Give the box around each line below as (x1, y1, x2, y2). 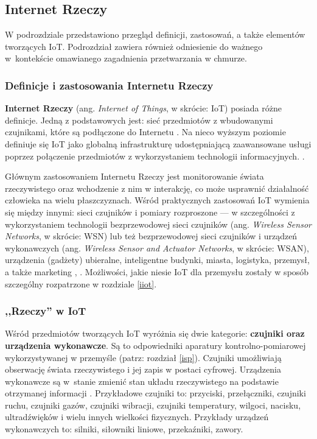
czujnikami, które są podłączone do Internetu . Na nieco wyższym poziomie (5, 125, 286, 138)
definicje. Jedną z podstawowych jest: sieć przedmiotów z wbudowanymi (5, 113, 273, 126)
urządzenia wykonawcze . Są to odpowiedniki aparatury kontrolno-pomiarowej (5, 339, 306, 351)
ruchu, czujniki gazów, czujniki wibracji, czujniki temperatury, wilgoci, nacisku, (5, 398, 301, 411)
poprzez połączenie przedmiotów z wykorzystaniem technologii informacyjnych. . (5, 149, 305, 162)
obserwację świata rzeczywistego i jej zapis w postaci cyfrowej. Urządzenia (5, 363, 281, 376)
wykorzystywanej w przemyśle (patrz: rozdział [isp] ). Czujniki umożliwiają (5, 351, 282, 363)
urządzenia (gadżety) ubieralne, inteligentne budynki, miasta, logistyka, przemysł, (5, 253, 310, 266)
